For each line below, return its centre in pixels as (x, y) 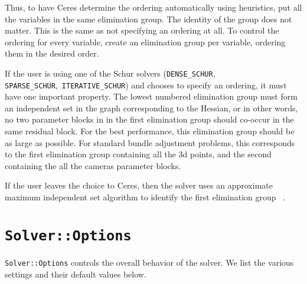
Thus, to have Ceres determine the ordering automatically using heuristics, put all (153, 7)
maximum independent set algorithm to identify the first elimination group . (145, 197)
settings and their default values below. (76, 274)
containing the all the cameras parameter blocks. (93, 165)
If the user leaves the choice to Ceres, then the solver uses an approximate (139, 185)
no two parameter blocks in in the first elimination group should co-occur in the (149, 119)
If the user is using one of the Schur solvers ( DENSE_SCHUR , (110, 73)
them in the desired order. (52, 53)
